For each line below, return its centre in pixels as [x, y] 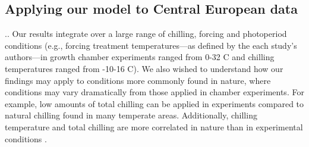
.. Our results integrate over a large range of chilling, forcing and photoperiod [146, 34]
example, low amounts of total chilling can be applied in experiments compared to [154, 103]
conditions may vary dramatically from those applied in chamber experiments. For [154, 92]
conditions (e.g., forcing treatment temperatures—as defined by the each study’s [151, 45]
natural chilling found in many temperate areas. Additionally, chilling [131, 115]
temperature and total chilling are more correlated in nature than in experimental [154, 126]
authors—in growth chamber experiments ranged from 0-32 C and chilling [140, 57]
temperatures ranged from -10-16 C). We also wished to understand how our [144, 68]
